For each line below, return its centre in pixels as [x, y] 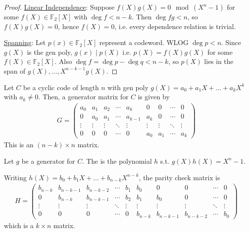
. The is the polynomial [117, 161]
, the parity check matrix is [179, 177]
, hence [69, 26]
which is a [19, 225]
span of [15, 70]
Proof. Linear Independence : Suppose [59, 7]
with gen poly [128, 87]
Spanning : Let [25, 42]
